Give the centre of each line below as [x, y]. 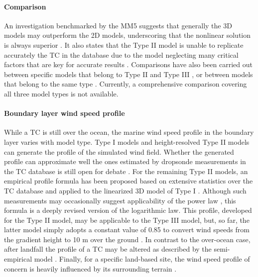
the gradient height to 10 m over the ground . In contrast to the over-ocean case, [127, 239]
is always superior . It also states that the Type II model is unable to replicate [124, 45]
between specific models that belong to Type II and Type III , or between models [129, 74]
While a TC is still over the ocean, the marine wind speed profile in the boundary [129, 132]
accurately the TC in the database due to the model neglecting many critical [121, 54]
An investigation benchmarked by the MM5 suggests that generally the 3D [118, 25]
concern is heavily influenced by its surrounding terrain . [90, 268]
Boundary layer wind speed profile [64, 113]
